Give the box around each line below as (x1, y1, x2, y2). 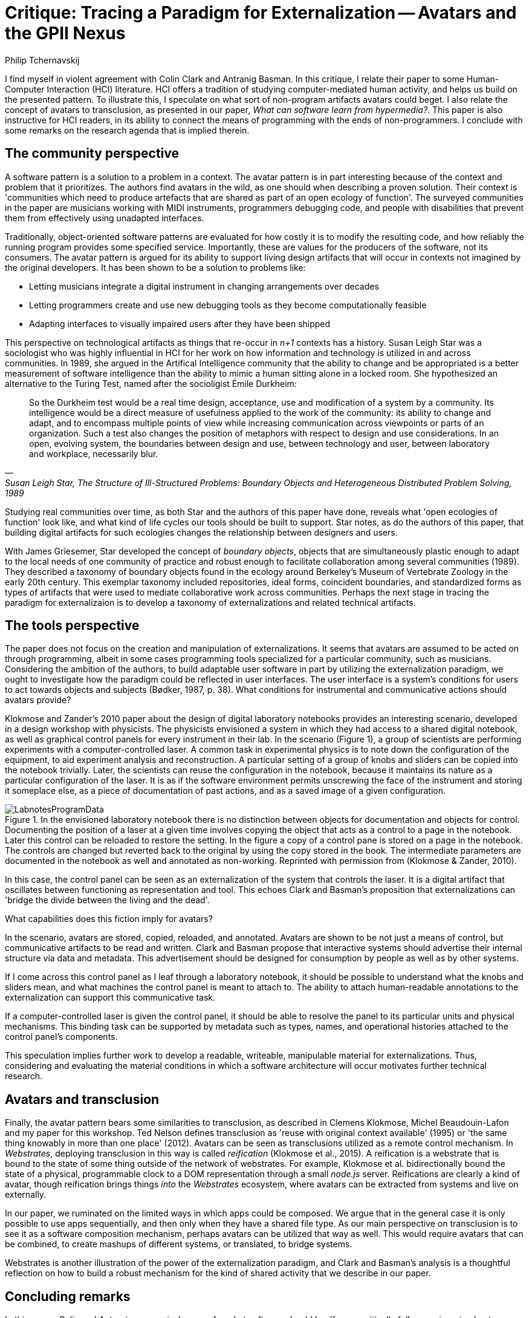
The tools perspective (5, 618, 140, 634)
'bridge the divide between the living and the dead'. (5, 895, 210, 906)
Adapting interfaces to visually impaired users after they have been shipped (29, 318, 331, 329)
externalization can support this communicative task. (5, 992, 216, 1003)
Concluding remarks (5, 1288, 131, 1304)
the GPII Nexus (5, 23, 126, 44)
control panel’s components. (5, 1031, 118, 1042)
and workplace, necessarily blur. (29, 448, 158, 459)
